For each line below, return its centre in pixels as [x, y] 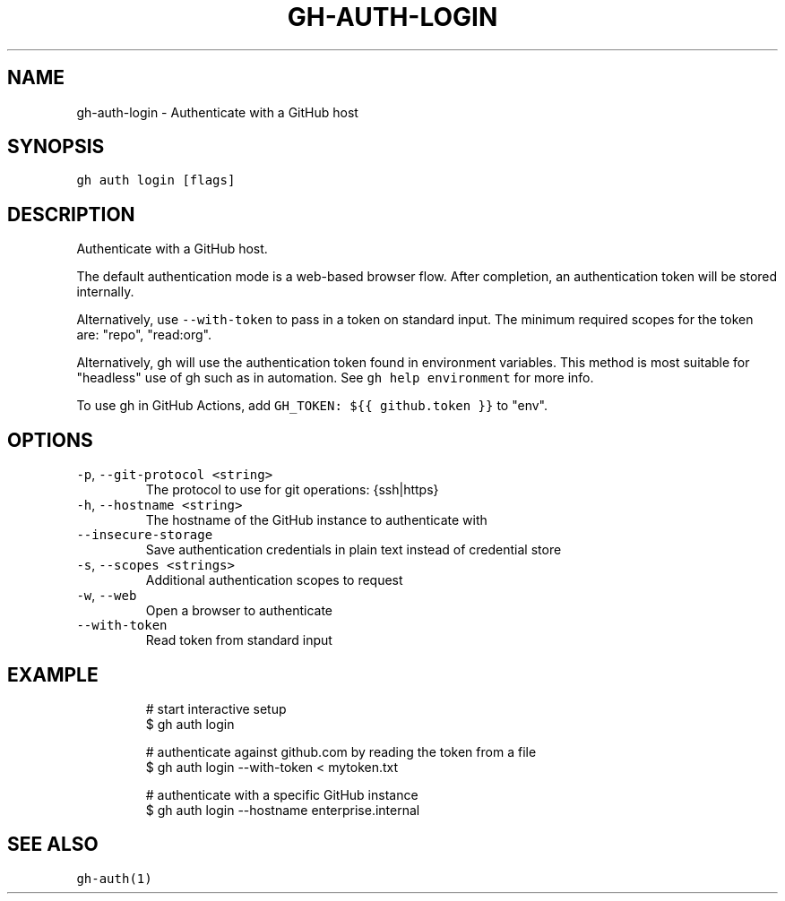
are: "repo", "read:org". [144, 335]
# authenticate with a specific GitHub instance [282, 794]
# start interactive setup [216, 708]
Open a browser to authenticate [239, 611]
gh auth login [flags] [156, 180]
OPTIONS [50, 440]
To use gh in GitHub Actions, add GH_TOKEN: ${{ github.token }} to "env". [312, 406]
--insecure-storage [145, 535]
